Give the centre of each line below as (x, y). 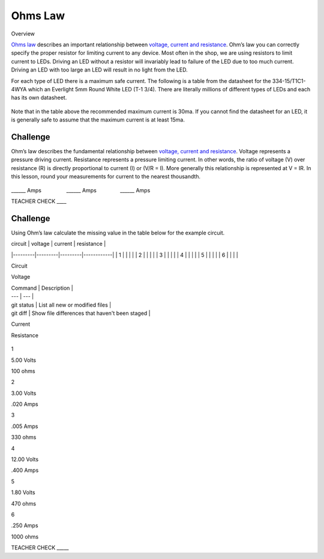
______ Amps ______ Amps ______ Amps (81, 190)
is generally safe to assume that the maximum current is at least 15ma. (98, 120)
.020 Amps (25, 404)
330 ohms (24, 437)
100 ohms (23, 371)
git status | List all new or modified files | (61, 305)
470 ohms (23, 503)
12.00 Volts (25, 459)
